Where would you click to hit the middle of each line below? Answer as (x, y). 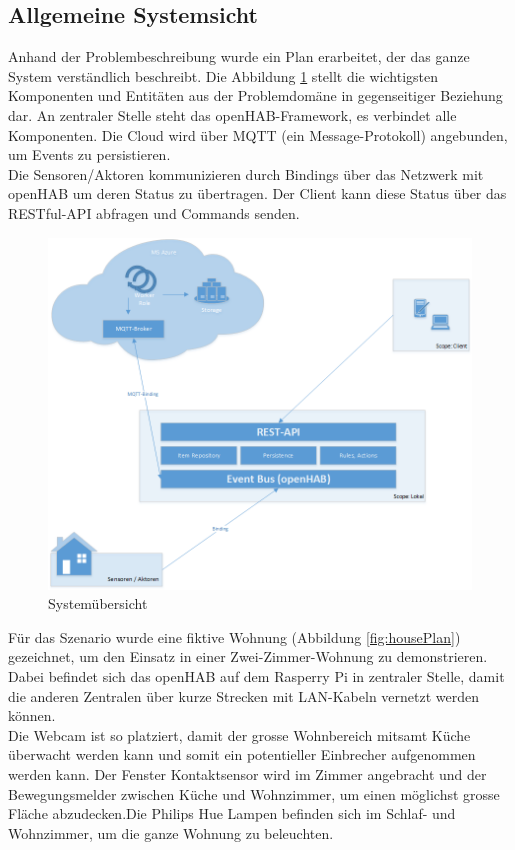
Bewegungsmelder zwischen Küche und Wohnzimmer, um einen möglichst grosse (254, 793)
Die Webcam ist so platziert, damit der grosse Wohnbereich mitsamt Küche (239, 734)
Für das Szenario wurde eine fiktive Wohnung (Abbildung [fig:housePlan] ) (234, 636)
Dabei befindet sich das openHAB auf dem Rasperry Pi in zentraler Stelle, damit (256, 675)
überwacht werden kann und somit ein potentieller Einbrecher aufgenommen (242, 754)
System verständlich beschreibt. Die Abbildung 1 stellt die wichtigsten (223, 75)
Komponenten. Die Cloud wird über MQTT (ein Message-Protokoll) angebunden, (258, 134)
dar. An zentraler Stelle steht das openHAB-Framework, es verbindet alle (232, 114)
